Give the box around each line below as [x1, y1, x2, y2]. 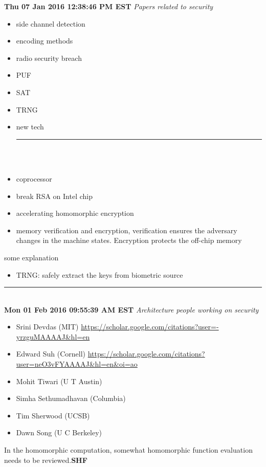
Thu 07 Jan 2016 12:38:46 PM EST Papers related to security [4, 1, 213, 11]
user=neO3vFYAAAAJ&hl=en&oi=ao [16, 359, 138, 369]
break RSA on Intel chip [16, 190, 93, 201]
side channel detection [16, 18, 85, 29]
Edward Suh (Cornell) [16, 348, 86, 359]
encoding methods [16, 35, 73, 46]
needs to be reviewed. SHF [4, 454, 87, 465]
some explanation [4, 252, 59, 262]
